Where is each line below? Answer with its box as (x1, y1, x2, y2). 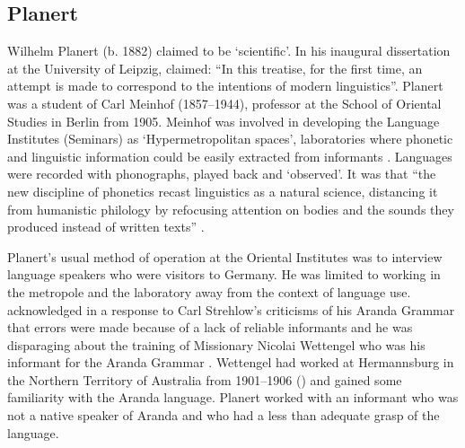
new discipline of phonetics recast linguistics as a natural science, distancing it (7, 181, 438, 200)
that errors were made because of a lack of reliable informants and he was (7, 318, 413, 337)
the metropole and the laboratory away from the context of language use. (7, 282, 411, 301)
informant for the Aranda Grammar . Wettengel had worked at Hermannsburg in (7, 353, 454, 372)
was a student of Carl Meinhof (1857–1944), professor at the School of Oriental (7, 93, 442, 112)
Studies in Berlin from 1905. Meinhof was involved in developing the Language (7, 111, 440, 130)
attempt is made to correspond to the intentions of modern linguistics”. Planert (7, 76, 443, 95)
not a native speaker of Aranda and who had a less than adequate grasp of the (7, 406, 440, 425)
